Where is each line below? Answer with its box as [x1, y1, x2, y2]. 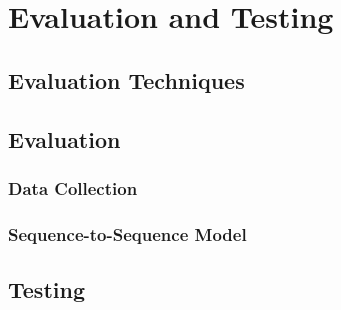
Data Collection [8, 175, 138, 200]
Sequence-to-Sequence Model [8, 221, 247, 246]
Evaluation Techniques [8, 64, 245, 95]
